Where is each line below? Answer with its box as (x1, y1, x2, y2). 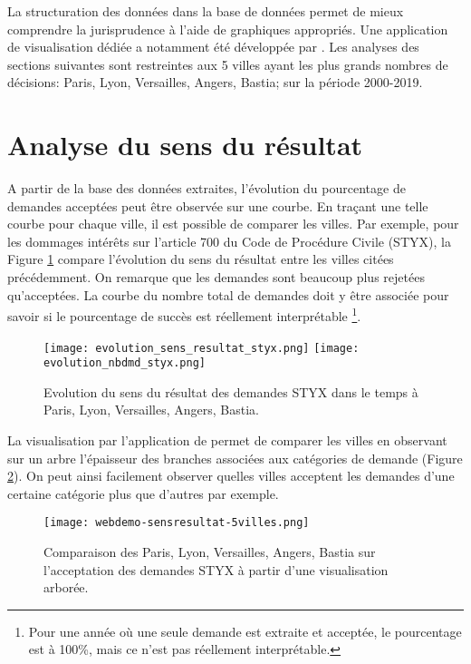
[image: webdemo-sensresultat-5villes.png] (43, 516, 310, 530)
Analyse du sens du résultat (7, 126, 363, 163)
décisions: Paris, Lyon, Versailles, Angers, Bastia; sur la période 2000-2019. (7, 73, 423, 92)
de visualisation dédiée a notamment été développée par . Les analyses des (7, 37, 419, 56)
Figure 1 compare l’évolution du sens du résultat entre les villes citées (7, 249, 394, 269)
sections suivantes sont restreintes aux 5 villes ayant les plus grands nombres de (7, 54, 448, 73)
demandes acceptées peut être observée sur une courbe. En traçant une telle (7, 196, 428, 215)
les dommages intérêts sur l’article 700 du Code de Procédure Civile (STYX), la (7, 231, 451, 250)
